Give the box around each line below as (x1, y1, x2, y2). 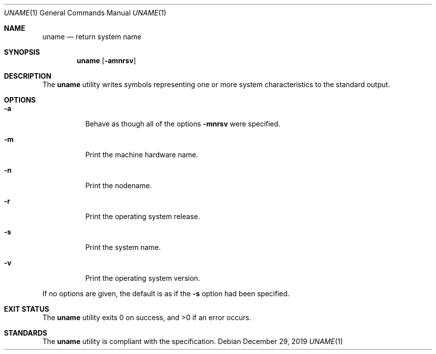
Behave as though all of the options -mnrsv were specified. (85, 119, 281, 128)
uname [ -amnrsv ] (77, 56, 136, 65)
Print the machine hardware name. (85, 150, 198, 159)
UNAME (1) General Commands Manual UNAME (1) (4, 8, 167, 17)
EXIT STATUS (4, 305, 49, 313)
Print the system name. (85, 243, 161, 251)
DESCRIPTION (4, 72, 52, 80)
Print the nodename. (85, 181, 152, 190)
